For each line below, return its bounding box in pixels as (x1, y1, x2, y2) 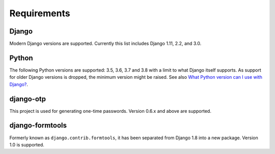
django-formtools (9, 121, 67, 130)
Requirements (9, 8, 71, 19)
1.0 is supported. (9, 141, 44, 147)
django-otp (9, 95, 46, 103)
